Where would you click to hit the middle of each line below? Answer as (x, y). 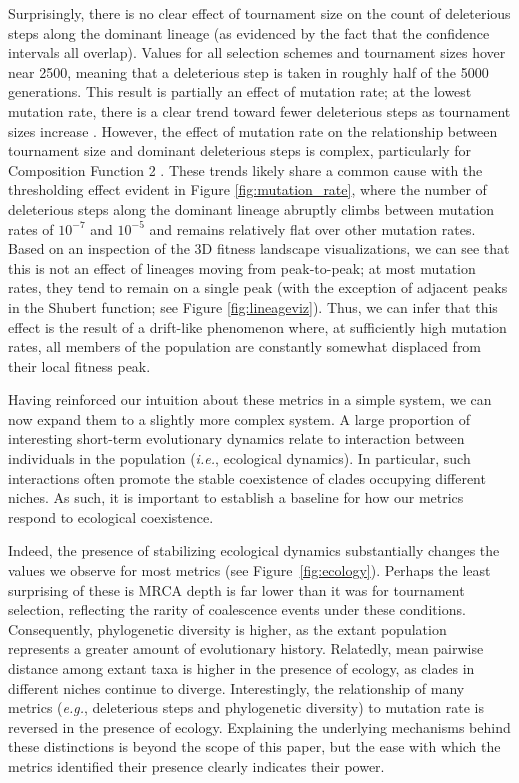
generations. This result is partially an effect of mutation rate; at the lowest (240, 91)
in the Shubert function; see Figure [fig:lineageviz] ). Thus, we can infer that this (253, 306)
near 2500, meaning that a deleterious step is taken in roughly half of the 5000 (248, 71)
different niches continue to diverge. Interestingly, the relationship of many (236, 687)
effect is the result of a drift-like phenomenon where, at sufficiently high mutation (257, 326)
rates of (31, 228)
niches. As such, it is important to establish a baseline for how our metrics (236, 497)
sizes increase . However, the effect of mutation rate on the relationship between (253, 130)
